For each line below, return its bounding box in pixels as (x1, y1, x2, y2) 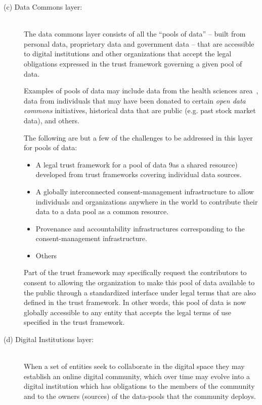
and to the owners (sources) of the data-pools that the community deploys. (24, 391, 256, 401)
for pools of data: (24, 142, 77, 153)
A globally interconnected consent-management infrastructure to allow (35, 186, 254, 196)
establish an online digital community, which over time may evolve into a (24, 370, 250, 381)
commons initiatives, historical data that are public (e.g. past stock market (24, 105, 256, 116)
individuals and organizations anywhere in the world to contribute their (35, 196, 258, 207)
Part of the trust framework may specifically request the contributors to (24, 267, 247, 278)
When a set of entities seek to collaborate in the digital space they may (24, 361, 245, 372)
